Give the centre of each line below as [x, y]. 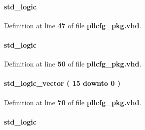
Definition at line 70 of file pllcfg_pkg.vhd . [73, 102]
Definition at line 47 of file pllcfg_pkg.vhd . [73, 25]
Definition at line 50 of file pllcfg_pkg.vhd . [73, 64]
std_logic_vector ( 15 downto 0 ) [62, 83]
